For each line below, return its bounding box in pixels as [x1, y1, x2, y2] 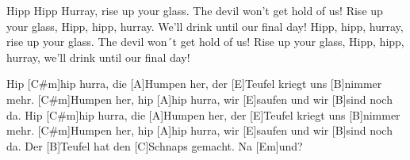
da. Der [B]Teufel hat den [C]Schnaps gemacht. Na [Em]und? [6, 137, 303, 154]
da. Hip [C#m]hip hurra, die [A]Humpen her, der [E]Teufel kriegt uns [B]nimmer [6, 106, 400, 123]
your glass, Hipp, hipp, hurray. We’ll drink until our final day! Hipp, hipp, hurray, [6, 17, 404, 34]
